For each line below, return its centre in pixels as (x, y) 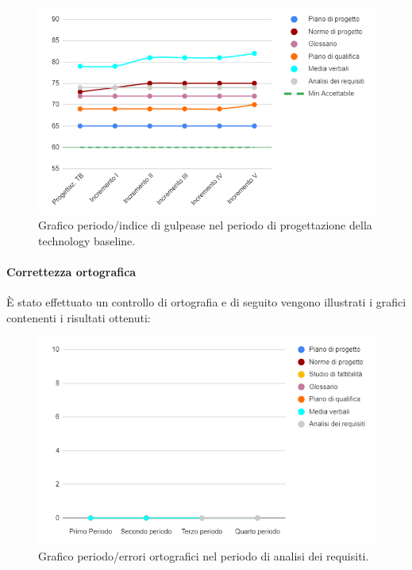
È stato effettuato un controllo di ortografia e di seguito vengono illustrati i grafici (206, 302)
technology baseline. (87, 240)
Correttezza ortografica (71, 271)
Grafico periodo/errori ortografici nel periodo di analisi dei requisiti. (204, 555)
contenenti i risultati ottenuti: (79, 317)
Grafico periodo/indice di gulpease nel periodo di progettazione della (205, 225)
